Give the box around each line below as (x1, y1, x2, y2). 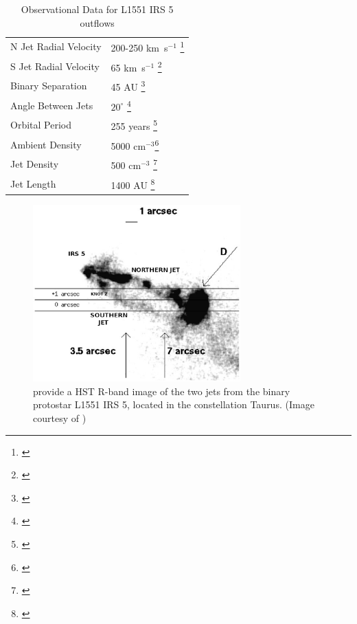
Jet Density (10, 157, 59, 171)
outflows (80, 15, 115, 30)
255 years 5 (111, 117, 157, 133)
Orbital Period (10, 118, 71, 132)
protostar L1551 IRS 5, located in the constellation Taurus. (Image (33, 397, 314, 412)
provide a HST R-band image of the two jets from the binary (33, 383, 290, 398)
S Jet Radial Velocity (10, 58, 100, 73)
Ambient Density (10, 137, 82, 151)
